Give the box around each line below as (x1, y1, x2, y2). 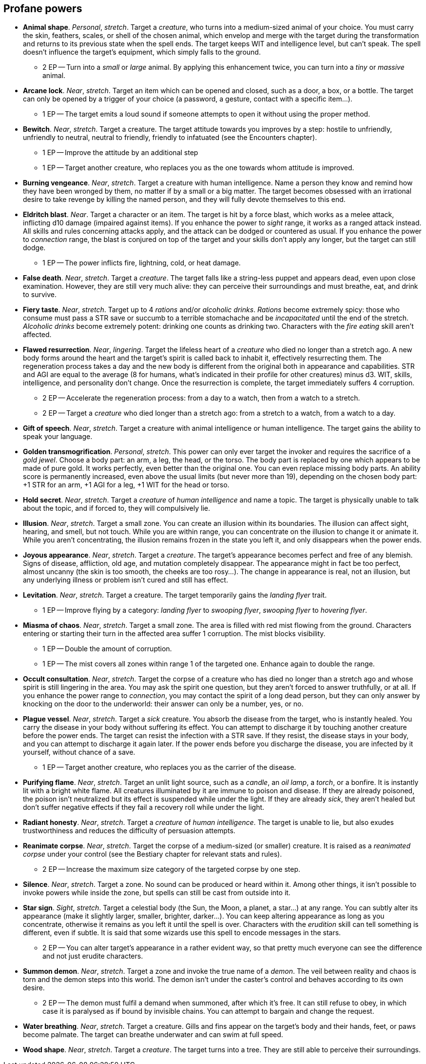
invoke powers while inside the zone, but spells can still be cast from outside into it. (23, 888, 290, 897)
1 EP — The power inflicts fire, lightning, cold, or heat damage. (42, 259, 241, 267)
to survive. (23, 290, 57, 299)
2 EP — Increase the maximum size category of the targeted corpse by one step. (42, 865, 301, 874)
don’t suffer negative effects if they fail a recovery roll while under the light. (23, 803, 265, 812)
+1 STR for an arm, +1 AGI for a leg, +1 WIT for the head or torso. (23, 481, 230, 489)
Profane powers (3, 2, 82, 15)
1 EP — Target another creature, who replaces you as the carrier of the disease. (42, 763, 296, 772)
